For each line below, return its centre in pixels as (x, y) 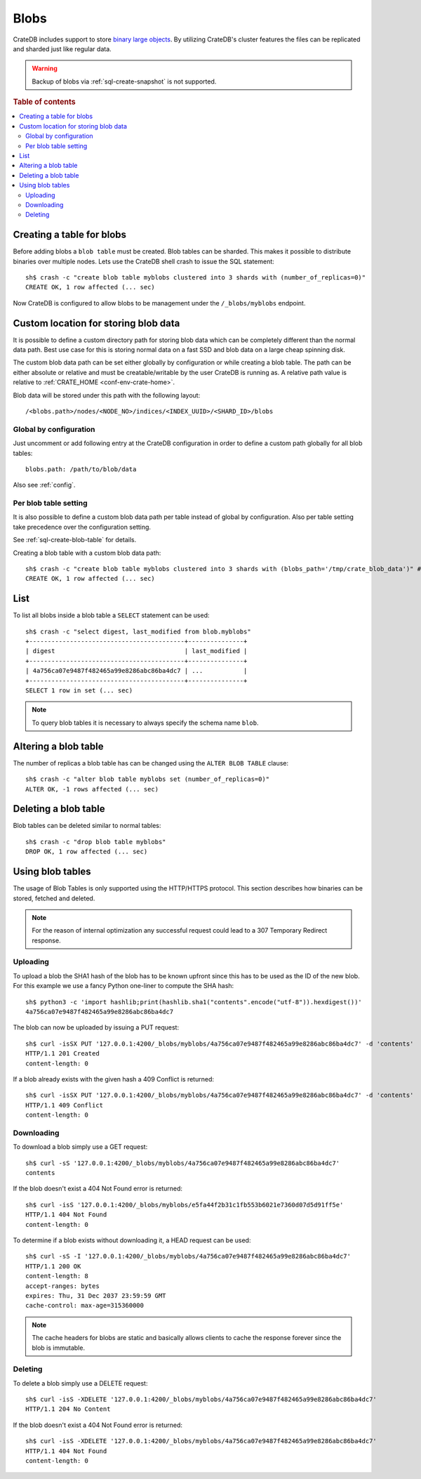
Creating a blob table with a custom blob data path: (87, 553)
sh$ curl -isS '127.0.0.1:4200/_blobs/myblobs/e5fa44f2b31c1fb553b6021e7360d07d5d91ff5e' (185, 1205)
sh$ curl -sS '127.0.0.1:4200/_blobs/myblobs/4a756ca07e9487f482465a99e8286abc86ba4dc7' (183, 1163)
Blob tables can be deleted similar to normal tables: (87, 826)
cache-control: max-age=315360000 (85, 1306)
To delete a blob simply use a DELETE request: (80, 1383)
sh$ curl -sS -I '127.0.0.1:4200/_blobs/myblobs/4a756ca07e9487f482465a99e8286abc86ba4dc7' (188, 1256)
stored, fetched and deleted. (54, 898)
